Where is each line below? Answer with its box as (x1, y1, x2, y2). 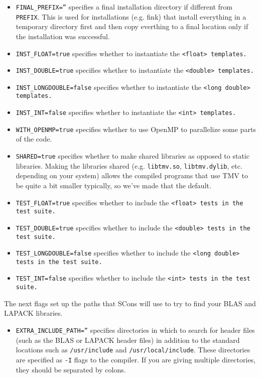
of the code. (16, 134, 52, 144)
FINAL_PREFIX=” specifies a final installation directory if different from (16, 2, 232, 12)
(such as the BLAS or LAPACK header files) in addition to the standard (16, 334, 240, 345)
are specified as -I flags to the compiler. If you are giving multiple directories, (16, 354, 256, 364)
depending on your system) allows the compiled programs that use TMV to (16, 170, 248, 181)
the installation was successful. (16, 31, 110, 41)
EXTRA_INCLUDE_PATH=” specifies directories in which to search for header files (16, 324, 255, 335)
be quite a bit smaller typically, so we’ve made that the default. (16, 180, 211, 190)
